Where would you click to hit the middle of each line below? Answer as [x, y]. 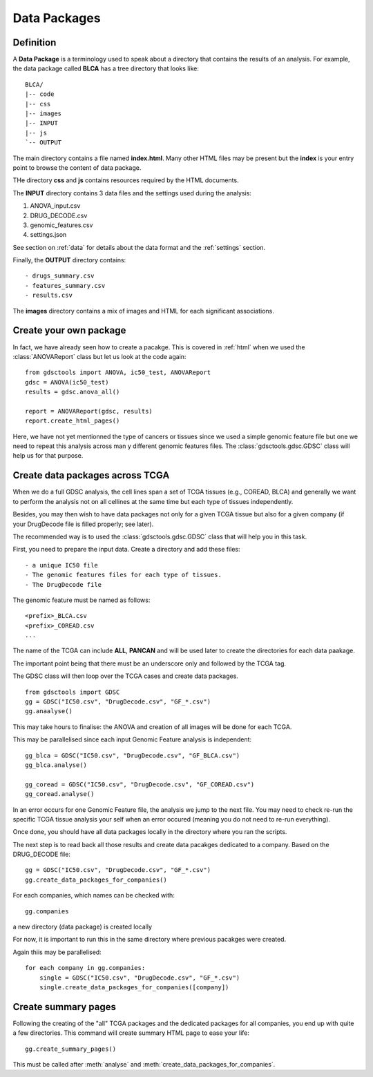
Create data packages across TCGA [91, 475]
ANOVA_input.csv [55, 206]
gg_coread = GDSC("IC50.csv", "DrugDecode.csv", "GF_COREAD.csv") [140, 784]
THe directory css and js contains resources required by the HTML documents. [126, 180]
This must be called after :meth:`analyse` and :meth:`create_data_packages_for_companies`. [144, 1065]
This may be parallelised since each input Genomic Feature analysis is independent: [132, 739]
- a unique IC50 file [61, 565]
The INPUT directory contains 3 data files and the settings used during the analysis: [132, 193]
